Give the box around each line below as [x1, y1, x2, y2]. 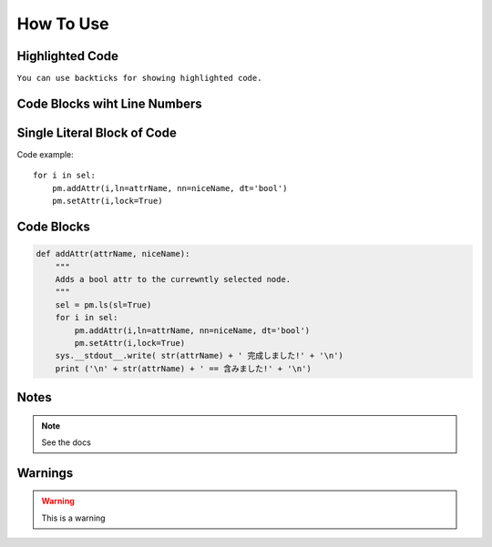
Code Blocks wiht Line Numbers [16, 96, 202, 111]
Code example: [16, 148, 75, 159]
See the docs [41, 437, 91, 448]
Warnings [16, 465, 74, 481]
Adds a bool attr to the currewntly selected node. [55, 274, 292, 284]
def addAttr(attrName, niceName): [36, 248, 190, 259]
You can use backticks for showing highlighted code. [16, 73, 262, 84]
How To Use [16, 14, 109, 34]
